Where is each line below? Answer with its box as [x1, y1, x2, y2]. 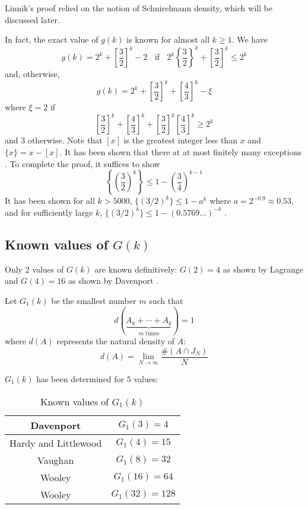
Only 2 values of [5, 262, 64, 275]
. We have [231, 33, 268, 46]
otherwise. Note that [27, 134, 103, 146]
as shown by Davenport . [68, 274, 159, 287]
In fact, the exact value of [5, 33, 99, 46]
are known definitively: [94, 262, 177, 275]
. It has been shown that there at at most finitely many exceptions [59, 146, 301, 158]
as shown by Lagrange [223, 262, 304, 275]
